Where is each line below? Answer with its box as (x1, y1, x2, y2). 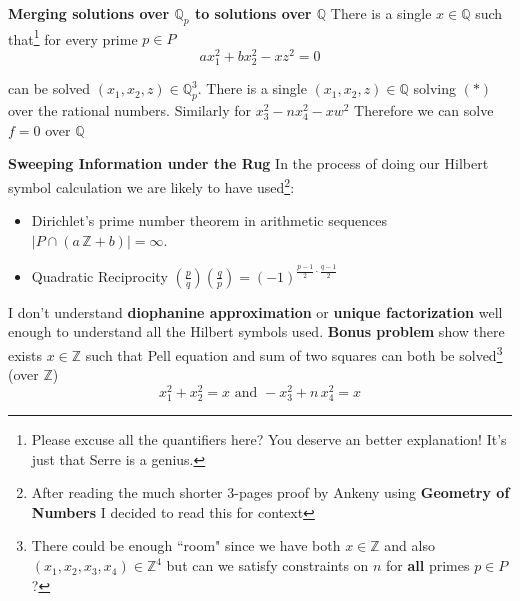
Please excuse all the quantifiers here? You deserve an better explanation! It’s (31, 429, 507, 450)
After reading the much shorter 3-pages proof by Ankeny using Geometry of (31, 482, 510, 503)
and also (384, 535, 435, 556)
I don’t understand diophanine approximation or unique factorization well (8, 301, 503, 322)
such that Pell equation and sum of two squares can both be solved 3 (85, 342, 503, 365)
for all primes (386, 555, 470, 576)
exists (8, 344, 42, 365)
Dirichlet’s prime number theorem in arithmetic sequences (31, 210, 388, 231)
